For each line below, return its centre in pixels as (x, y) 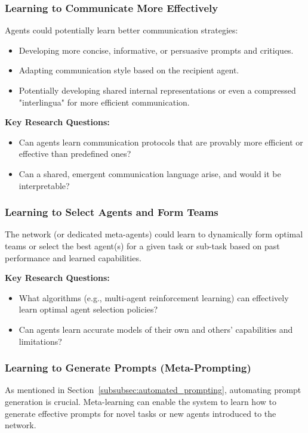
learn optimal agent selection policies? (88, 309)
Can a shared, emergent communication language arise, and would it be (150, 173)
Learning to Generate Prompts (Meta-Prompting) (128, 368)
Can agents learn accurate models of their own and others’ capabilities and (156, 329)
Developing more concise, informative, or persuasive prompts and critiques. (156, 50)
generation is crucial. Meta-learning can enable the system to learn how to (141, 401)
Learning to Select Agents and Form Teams (112, 212)
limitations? (40, 341)
